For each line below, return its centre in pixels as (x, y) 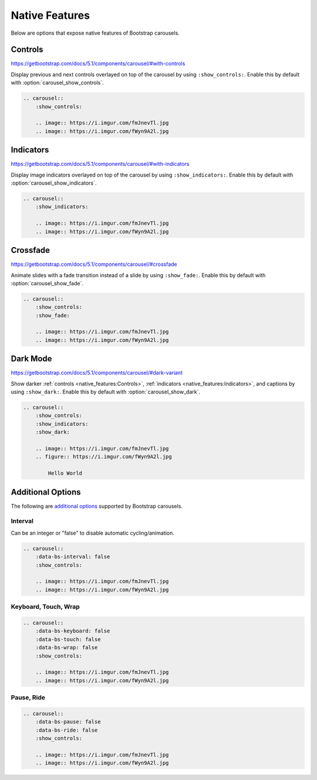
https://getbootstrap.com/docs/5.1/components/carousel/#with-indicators (100, 164)
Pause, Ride (28, 698)
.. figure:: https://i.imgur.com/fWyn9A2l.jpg (104, 457)
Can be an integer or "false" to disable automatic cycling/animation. (92, 533)
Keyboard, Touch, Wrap (45, 607)
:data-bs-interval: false (73, 557)
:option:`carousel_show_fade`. (47, 283)
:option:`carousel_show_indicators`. (54, 183)
